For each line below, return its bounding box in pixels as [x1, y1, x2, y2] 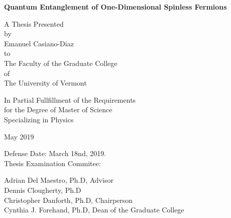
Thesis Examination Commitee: [4, 158, 101, 168]
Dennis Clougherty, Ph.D [4, 184, 81, 195]
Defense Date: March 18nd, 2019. [4, 148, 106, 159]
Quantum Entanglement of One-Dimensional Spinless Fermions [4, 2, 227, 12]
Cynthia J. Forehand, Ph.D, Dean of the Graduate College [4, 204, 184, 215]
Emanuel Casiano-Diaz [4, 38, 74, 48]
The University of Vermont [4, 78, 87, 88]
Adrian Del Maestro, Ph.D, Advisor [4, 175, 113, 185]
